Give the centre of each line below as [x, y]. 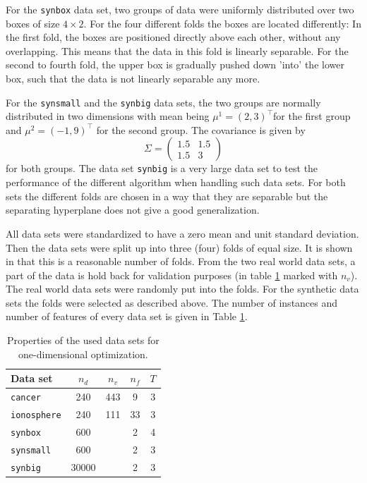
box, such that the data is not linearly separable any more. [133, 79]
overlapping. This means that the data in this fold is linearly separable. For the [177, 50]
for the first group [312, 116]
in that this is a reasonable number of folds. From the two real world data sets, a [181, 261]
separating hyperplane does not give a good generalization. [133, 210]
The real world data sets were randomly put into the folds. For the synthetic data [182, 289]
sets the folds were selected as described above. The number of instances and [172, 302]
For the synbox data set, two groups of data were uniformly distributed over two [180, 9]
